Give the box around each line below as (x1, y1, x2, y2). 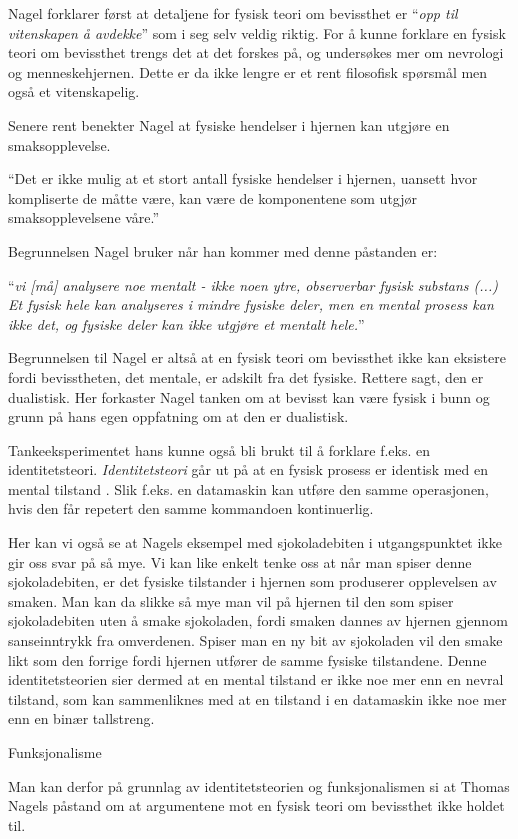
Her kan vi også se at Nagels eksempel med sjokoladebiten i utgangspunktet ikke (8, 532, 502, 553)
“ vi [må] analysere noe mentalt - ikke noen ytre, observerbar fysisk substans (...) (8, 274, 498, 295)
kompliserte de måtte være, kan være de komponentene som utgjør (8, 187, 417, 208)
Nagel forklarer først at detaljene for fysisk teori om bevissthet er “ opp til (8, 3, 458, 23)
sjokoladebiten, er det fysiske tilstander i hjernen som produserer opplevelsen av (8, 571, 497, 592)
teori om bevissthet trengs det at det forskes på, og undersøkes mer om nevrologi (8, 42, 504, 63)
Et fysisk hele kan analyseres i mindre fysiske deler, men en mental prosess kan (8, 294, 494, 315)
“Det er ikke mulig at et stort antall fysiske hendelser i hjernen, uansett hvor (8, 168, 478, 189)
